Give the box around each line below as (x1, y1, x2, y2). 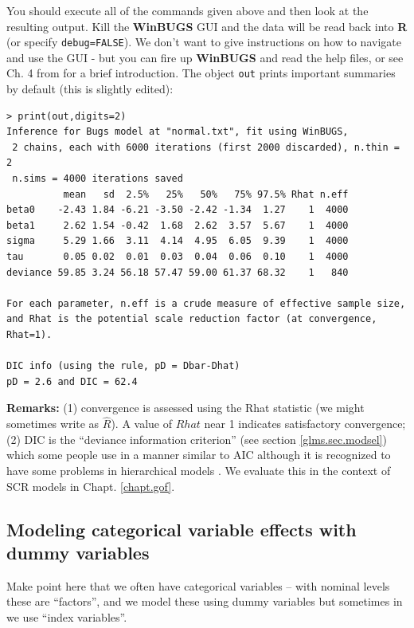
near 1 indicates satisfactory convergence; (204, 415, 406, 432)
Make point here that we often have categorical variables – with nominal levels (6, 577, 390, 594)
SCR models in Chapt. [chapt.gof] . (6, 477, 175, 494)
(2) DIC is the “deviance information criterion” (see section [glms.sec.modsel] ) (6, 430, 387, 447)
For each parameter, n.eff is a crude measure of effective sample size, (6, 297, 406, 309)
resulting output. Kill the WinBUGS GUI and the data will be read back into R (6, 18, 408, 34)
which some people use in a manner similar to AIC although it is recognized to (6, 446, 391, 463)
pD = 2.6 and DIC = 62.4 (6, 375, 138, 387)
